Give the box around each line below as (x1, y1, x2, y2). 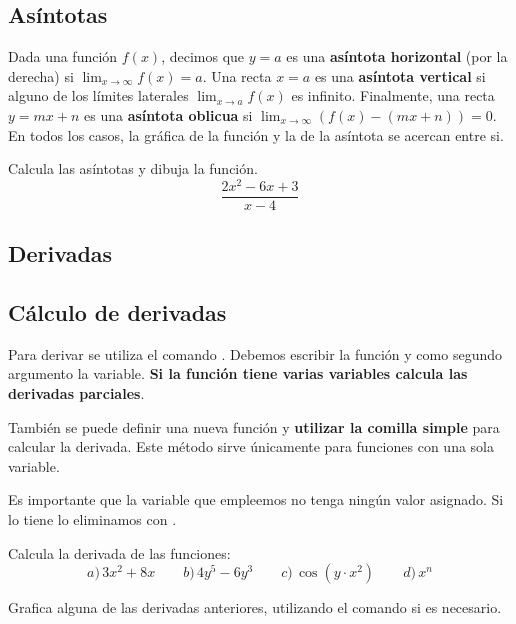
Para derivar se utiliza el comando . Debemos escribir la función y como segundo (8, 343, 502, 364)
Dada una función (8, 46, 118, 67)
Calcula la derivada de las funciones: (8, 542, 231, 563)
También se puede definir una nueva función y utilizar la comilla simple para (8, 416, 500, 437)
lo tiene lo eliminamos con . (8, 509, 177, 530)
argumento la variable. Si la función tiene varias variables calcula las (8, 363, 468, 384)
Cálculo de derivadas (8, 297, 227, 328)
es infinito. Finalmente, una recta (291, 85, 495, 106)
